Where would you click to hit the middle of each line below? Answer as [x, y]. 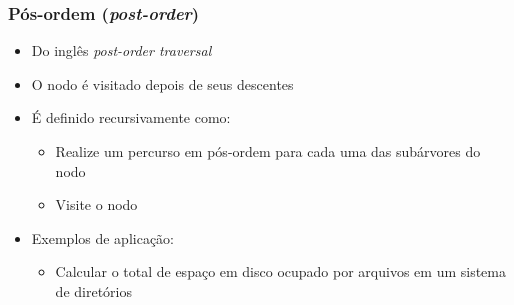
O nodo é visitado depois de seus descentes [162, 83]
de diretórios [93, 290]
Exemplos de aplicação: [103, 237]
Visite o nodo [96, 204]
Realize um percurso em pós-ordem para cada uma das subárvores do [268, 151]
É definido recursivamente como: [131, 117]
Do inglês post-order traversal [121, 50]
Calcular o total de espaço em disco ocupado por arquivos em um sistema [280, 271]
